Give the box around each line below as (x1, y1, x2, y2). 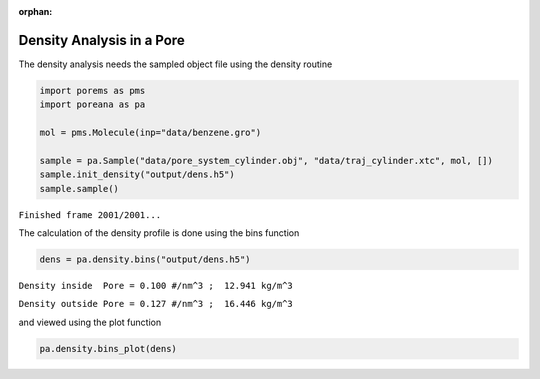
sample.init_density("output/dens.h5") (39, 169, 235, 180)
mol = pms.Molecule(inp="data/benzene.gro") (39, 127, 262, 139)
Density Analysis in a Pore (18, 31, 185, 49)
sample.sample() (39, 183, 120, 194)
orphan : (18, 6, 53, 17)
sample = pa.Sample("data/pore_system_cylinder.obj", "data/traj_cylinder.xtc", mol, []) (39, 155, 494, 166)
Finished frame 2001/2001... (18, 209, 162, 220)
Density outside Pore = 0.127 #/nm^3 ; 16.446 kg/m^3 (18, 298, 294, 310)
